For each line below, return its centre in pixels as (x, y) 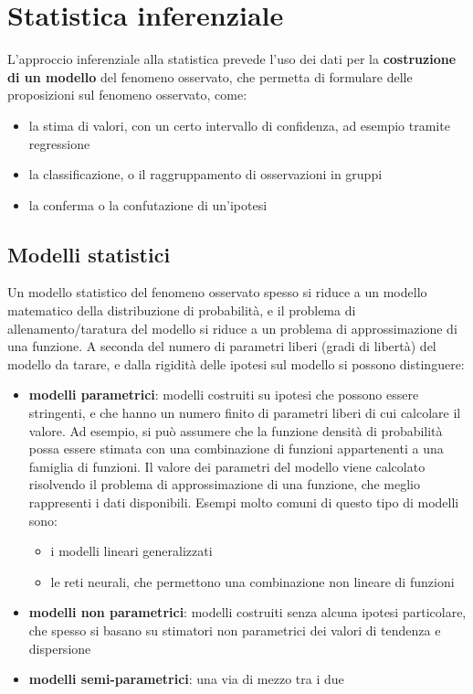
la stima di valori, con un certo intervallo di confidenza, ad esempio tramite (239, 125)
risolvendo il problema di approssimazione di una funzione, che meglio (224, 484)
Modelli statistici (89, 254)
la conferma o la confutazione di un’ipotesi (148, 204)
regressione (59, 143)
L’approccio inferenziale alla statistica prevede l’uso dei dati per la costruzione (232, 59)
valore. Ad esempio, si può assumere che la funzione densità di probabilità (236, 430)
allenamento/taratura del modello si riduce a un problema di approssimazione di (232, 328)
